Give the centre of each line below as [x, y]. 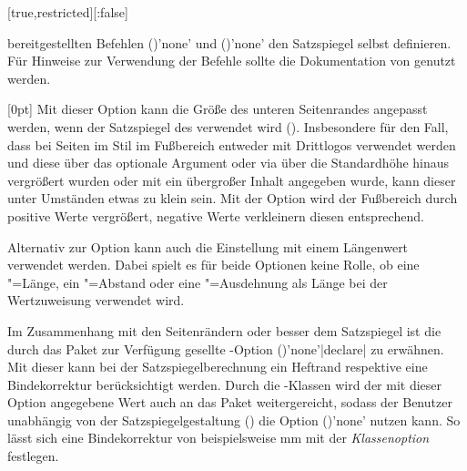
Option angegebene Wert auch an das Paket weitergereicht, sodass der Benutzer [230, 402]
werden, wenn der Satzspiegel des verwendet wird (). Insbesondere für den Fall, [228, 126]
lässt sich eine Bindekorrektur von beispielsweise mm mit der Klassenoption [218, 438]
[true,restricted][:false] [68, 12]
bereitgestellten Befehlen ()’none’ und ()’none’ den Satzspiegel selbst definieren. [229, 42]
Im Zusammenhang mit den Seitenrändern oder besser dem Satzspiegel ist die [224, 330]
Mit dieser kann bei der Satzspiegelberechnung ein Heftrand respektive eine [218, 367]
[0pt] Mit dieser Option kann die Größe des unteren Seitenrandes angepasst [218, 109]
